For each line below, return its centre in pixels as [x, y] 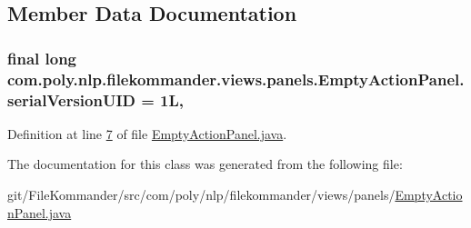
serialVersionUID [71, 99]
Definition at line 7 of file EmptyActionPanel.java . [147, 133]
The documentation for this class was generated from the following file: [205, 164]
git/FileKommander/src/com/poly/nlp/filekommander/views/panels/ [201, 195]
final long [42, 58]
